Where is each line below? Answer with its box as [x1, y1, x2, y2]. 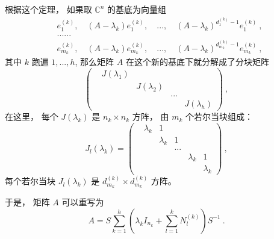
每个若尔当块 [5, 175, 55, 187]
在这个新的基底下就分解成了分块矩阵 [125, 55, 269, 68]
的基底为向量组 [107, 3, 167, 15]
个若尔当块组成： [185, 110, 253, 123]
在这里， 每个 [5, 110, 58, 123]
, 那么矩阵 [75, 55, 114, 68]
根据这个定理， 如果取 [5, 3, 92, 15]
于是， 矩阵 [5, 196, 50, 208]
